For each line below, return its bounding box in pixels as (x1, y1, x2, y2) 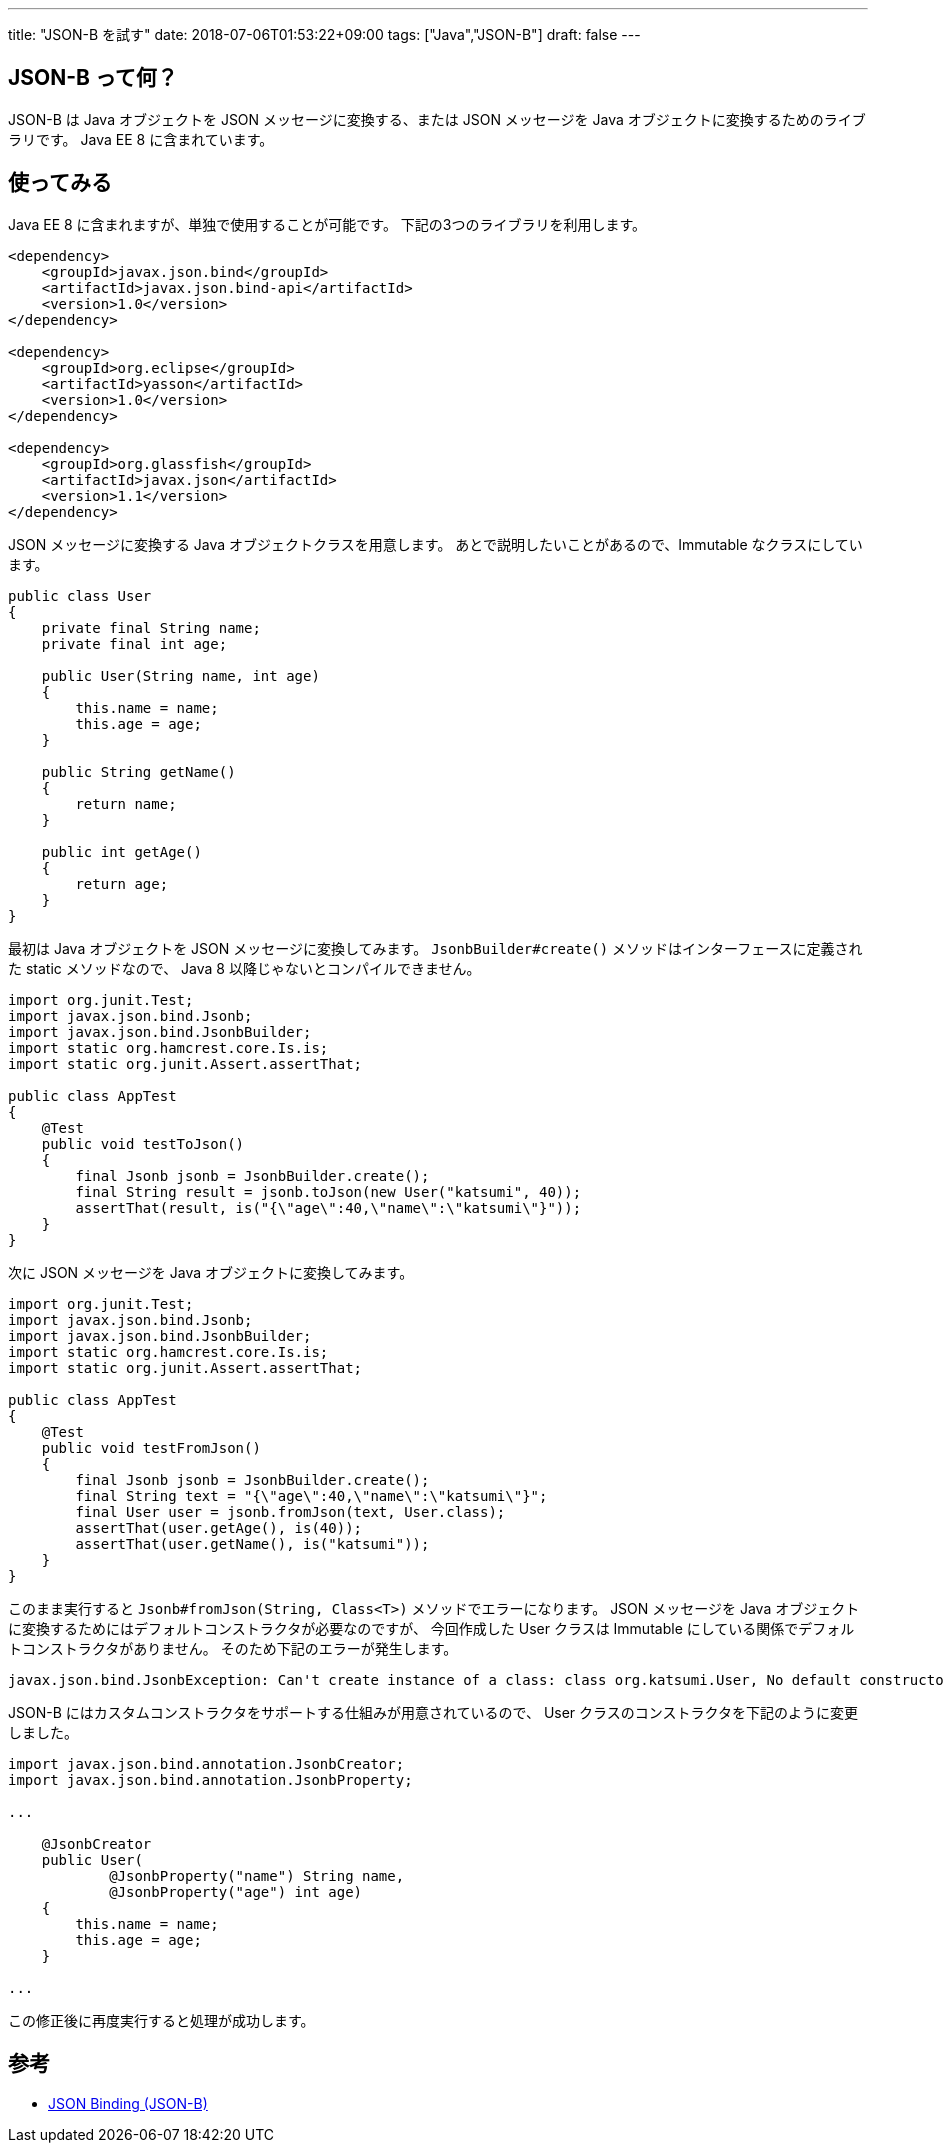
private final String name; (41, 619, 261, 636)
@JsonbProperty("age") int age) (109, 1883, 363, 1900)
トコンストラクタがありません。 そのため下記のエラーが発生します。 (8, 1639, 458, 1657)
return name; (75, 795, 177, 812)
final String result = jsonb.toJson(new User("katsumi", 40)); (75, 1183, 582, 1200)
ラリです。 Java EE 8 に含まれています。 (8, 130, 274, 148)
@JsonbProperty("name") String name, (109, 1867, 405, 1884)
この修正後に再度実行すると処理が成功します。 (8, 2011, 315, 2029)
